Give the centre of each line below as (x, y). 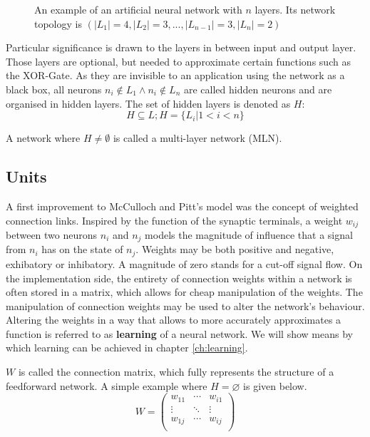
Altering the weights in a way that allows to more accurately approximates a (174, 320)
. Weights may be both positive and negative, (235, 249)
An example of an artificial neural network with (138, 9)
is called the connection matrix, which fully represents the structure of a (176, 372)
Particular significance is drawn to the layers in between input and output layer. (181, 47)
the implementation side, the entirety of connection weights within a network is (179, 278)
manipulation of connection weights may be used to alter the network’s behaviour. (185, 305)
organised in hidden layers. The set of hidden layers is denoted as (148, 103)
